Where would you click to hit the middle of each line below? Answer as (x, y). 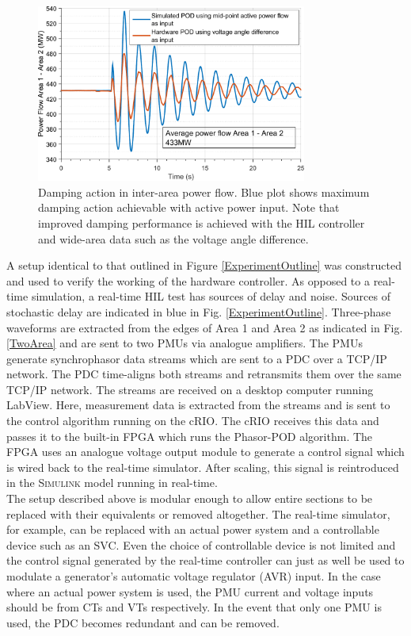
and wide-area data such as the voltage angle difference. (173, 238)
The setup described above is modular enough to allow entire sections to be (190, 498)
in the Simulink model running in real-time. (112, 483)
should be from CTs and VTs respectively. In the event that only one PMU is (194, 607)
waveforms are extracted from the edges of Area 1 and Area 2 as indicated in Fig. (205, 327)
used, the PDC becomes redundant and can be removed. (143, 622)
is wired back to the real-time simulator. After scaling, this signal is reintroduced (203, 467)
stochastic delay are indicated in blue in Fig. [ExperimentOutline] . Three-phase (199, 311)
